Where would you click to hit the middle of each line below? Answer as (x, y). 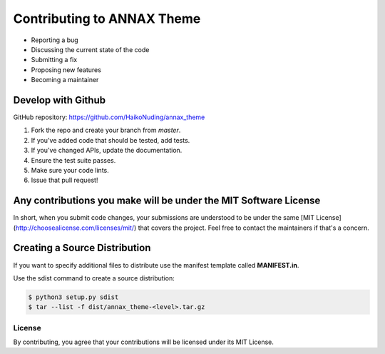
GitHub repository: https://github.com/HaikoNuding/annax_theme (109, 117)
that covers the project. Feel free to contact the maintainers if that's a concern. (254, 228)
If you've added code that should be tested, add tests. (111, 140)
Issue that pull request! (65, 180)
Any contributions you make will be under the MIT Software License (167, 201)
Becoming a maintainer (65, 80)
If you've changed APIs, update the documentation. (107, 151)
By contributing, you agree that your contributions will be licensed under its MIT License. (144, 342)
